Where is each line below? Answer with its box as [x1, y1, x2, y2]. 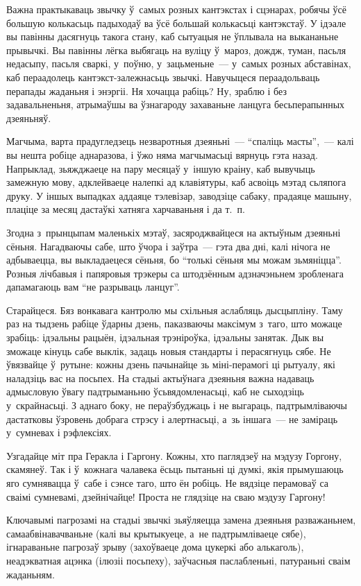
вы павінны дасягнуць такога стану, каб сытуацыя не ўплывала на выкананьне [6, 29, 339, 44]
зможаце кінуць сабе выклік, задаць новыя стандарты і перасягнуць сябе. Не [6, 343, 331, 358]
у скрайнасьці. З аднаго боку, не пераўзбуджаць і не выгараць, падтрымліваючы [6, 398, 347, 413]
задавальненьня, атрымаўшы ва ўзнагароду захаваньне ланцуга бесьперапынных [6, 97, 345, 112]
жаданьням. [6, 567, 55, 581]
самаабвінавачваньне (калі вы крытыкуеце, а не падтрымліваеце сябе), [6, 526, 306, 540]
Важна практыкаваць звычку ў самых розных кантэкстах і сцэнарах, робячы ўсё [6, 2, 346, 16]
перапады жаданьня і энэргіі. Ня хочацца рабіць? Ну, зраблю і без [6, 83, 287, 98]
